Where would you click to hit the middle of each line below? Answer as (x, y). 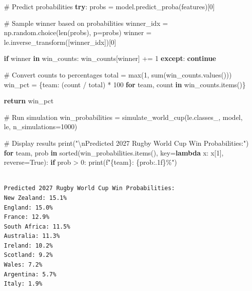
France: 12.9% (27, 217)
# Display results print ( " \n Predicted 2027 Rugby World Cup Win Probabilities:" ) (126, 143)
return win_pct (29, 101)
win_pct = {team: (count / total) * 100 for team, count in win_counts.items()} (125, 84)
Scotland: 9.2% (29, 255)
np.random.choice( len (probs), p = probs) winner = (78, 32)
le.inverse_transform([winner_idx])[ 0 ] (60, 42)
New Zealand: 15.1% (35, 198)
